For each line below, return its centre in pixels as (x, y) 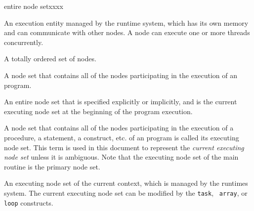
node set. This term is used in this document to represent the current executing (124, 147)
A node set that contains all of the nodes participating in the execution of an (121, 75)
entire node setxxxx (34, 6)
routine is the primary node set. (52, 166)
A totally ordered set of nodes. (50, 59)
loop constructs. (29, 202)
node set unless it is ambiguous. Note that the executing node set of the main (121, 157)
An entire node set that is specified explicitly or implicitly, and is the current (121, 102)
